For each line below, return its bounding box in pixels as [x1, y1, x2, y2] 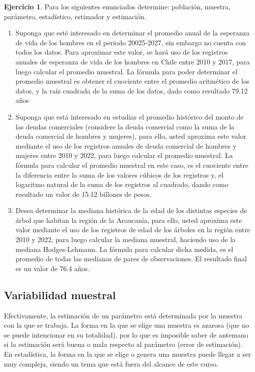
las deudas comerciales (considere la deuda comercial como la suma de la [15, 121, 235, 131]
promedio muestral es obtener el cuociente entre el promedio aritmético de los [15, 76, 250, 86]
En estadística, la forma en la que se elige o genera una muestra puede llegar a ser [4, 349, 251, 359]
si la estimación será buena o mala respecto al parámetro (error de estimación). [4, 339, 243, 349]
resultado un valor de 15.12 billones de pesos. [15, 188, 152, 199]
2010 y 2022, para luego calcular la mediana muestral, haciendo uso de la [15, 234, 236, 245]
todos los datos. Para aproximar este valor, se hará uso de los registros [15, 47, 228, 57]
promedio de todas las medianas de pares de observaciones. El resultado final [15, 253, 247, 264]
